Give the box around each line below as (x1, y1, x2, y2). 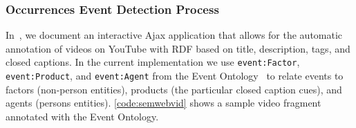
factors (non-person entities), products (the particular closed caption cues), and (6, 82, 342, 96)
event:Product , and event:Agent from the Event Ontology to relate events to (6, 68, 344, 83)
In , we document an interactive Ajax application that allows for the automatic (6, 28, 343, 42)
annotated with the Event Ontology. (6, 109, 159, 123)
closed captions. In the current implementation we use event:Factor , (6, 55, 300, 69)
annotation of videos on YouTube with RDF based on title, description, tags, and (6, 41, 350, 55)
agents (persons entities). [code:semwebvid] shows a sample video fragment (6, 95, 321, 110)
